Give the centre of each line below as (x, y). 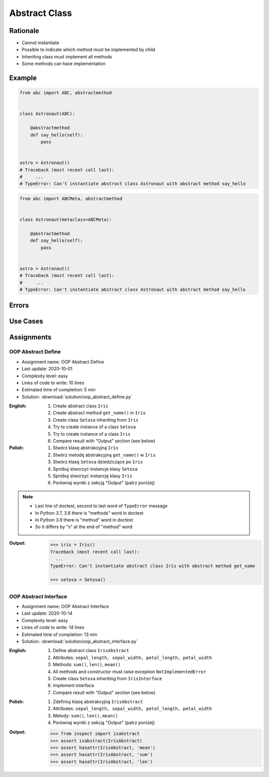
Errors (19, 306)
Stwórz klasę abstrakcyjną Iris (86, 448)
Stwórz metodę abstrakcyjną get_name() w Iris (104, 455)
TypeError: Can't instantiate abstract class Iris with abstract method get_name (153, 566)
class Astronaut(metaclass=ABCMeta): (66, 220)
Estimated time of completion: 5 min (59, 390)
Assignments (30, 337)
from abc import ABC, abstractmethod (66, 93)
